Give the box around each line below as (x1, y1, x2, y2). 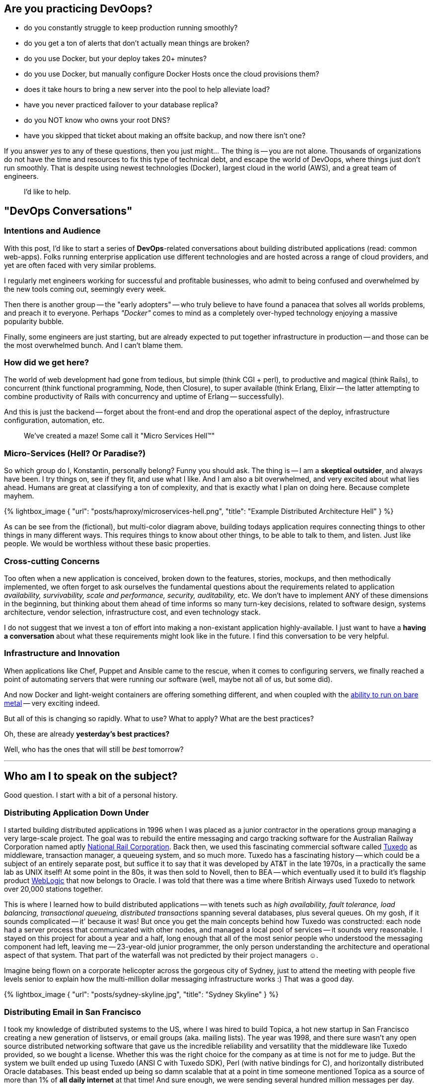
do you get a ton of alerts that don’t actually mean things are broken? (24, 39, 250, 48)
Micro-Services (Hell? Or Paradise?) (4, 448, 146, 458)
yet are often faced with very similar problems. (4, 260, 156, 269)
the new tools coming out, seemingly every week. (4, 284, 166, 293)
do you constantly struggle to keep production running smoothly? (24, 23, 238, 32)
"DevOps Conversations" (4, 204, 133, 217)
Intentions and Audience (4, 226, 101, 236)
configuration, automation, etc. (4, 416, 105, 425)
